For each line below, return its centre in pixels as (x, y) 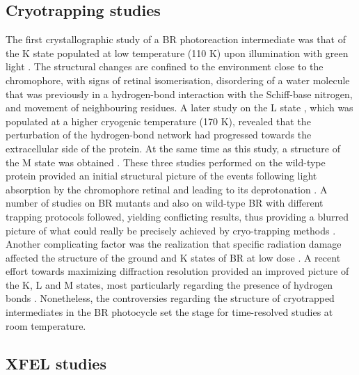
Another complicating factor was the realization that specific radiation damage (174, 244)
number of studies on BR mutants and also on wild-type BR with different (165, 203)
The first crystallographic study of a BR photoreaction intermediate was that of (176, 39)
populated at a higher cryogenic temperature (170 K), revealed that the (158, 121)
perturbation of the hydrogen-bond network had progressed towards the (159, 135)
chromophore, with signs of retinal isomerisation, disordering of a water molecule (178, 80)
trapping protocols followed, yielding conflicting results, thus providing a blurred (177, 216)
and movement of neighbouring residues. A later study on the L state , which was (179, 107)
